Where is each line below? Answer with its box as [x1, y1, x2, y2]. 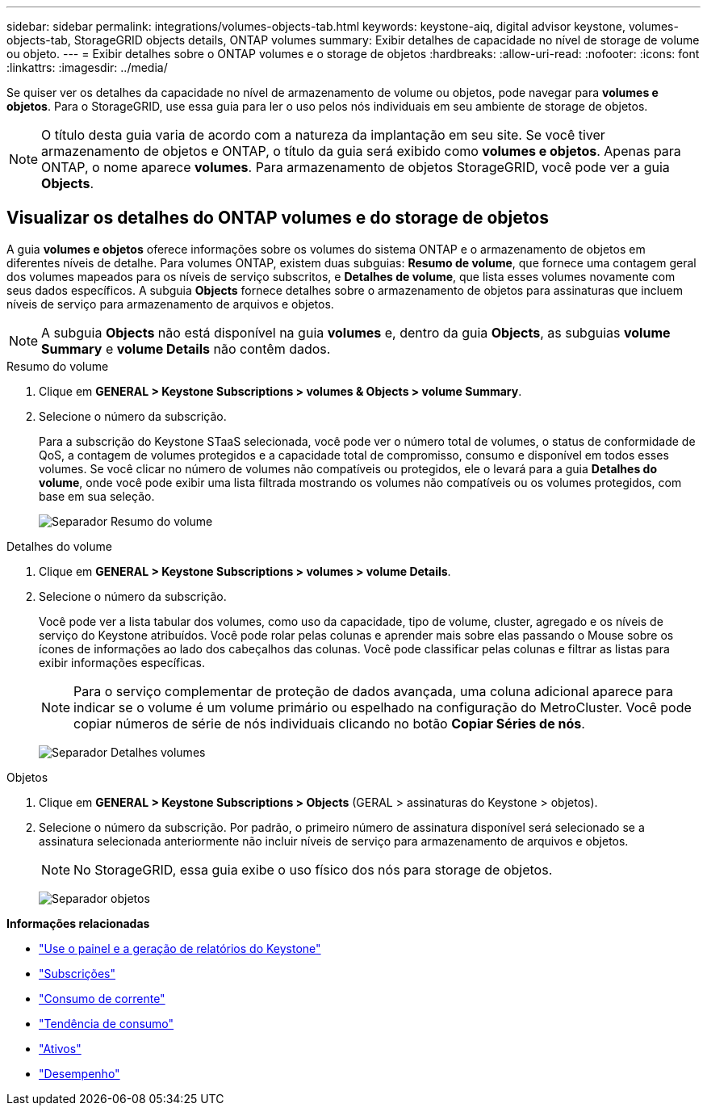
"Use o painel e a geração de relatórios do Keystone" [39, 941, 321, 955]
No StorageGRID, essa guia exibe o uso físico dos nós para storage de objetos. [73, 861, 553, 878]
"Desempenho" [39, 1066, 120, 1081]
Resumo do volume [6, 359, 109, 373]
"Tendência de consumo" [39, 1016, 174, 1030]
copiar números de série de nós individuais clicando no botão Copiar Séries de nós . [73, 715, 585, 732]
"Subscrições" [39, 966, 116, 980]
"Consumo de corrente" [39, 991, 165, 1005]
